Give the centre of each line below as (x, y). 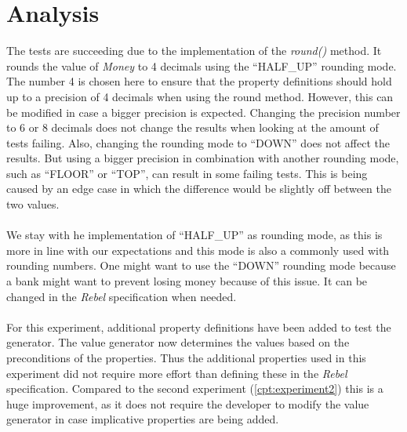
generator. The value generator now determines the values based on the (178, 342)
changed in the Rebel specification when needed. (122, 296)
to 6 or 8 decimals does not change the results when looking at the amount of (193, 127)
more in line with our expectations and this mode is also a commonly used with (198, 250)
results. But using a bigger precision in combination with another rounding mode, (203, 158)
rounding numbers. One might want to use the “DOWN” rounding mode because (201, 265)
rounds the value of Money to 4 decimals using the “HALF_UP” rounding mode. (202, 65)
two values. (33, 204)
